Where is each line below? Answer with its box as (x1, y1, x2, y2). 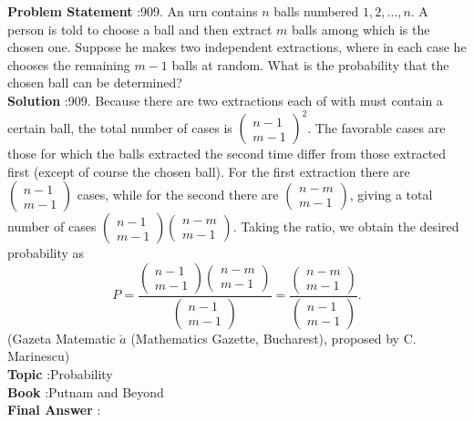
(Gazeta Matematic (7, 328, 116, 347)
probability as (7, 243, 85, 262)
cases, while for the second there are (77, 185, 279, 204)
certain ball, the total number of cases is (7, 118, 232, 137)
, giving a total (349, 185, 433, 204)
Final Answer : (7, 400, 101, 419)
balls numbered (273, 2, 359, 20)
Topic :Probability (7, 364, 113, 383)
